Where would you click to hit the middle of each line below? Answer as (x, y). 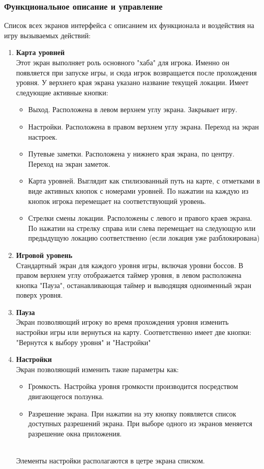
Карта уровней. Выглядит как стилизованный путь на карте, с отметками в (144, 181)
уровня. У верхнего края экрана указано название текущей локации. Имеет (132, 82)
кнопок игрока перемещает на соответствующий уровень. (117, 201)
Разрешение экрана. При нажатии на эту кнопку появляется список (132, 413)
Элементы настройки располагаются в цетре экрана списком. (110, 460)
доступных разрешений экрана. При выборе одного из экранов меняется (140, 423)
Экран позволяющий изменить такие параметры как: (97, 369)
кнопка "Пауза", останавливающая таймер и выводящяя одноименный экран (134, 285)
